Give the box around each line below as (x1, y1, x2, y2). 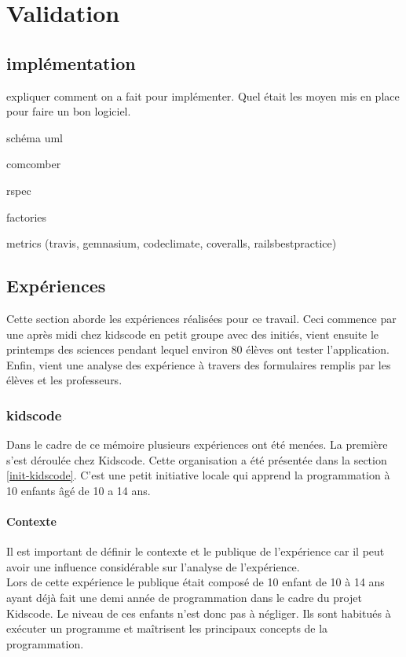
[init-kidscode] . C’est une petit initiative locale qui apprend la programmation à (6, 467, 390, 483)
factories (6, 208, 47, 225)
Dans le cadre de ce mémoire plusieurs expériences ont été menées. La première (6, 436, 388, 453)
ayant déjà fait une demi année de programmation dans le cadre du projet (6, 589, 362, 606)
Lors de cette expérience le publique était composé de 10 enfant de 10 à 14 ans (6, 574, 385, 590)
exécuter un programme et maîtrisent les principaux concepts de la (6, 620, 328, 637)
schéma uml (6, 129, 64, 145)
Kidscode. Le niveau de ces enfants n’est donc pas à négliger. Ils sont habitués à (6, 604, 391, 621)
